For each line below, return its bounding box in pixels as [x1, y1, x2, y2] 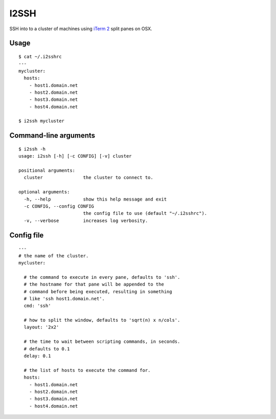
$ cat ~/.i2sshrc [18, 54, 62, 59]
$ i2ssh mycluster [18, 118, 65, 124]
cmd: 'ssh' [24, 303, 51, 309]
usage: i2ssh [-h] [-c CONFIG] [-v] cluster [18, 153, 132, 159]
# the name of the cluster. [18, 253, 89, 258]
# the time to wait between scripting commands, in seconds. [24, 339, 180, 345]
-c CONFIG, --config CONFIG [24, 204, 95, 209]
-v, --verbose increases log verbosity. [24, 217, 148, 224]
